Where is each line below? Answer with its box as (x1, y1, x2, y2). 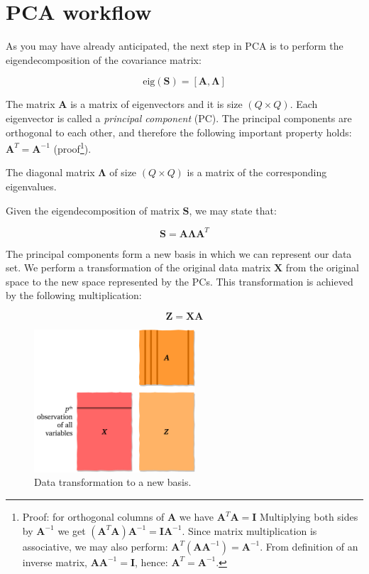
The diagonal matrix (6, 165, 95, 180)
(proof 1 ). (53, 139, 92, 156)
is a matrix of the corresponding (187, 165, 327, 180)
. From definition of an (260, 538, 358, 553)
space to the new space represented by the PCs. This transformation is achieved (6, 274, 353, 288)
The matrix (6, 97, 55, 112)
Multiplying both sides (260, 509, 358, 524)
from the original (285, 260, 360, 275)
